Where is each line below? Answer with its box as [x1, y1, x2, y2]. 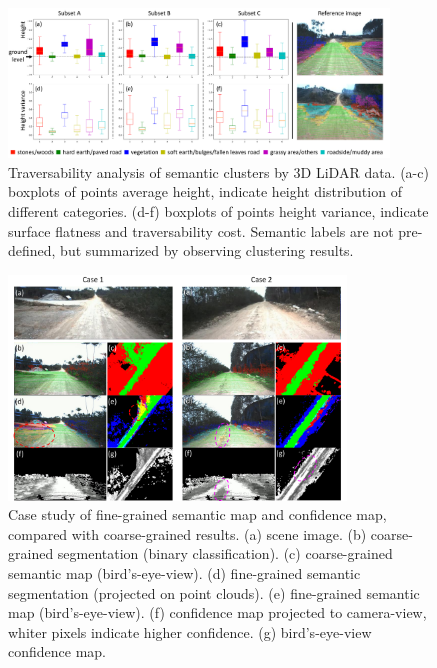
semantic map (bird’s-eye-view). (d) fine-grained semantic [8, 563, 361, 583]
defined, [8, 240, 56, 261]
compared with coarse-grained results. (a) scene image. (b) [8, 523, 367, 544]
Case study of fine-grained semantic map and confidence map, [8, 504, 387, 525]
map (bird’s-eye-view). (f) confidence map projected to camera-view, [8, 602, 427, 623]
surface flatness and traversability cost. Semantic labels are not [8, 220, 394, 241]
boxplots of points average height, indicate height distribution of [8, 181, 402, 202]
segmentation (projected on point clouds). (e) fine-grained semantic [8, 582, 420, 603]
